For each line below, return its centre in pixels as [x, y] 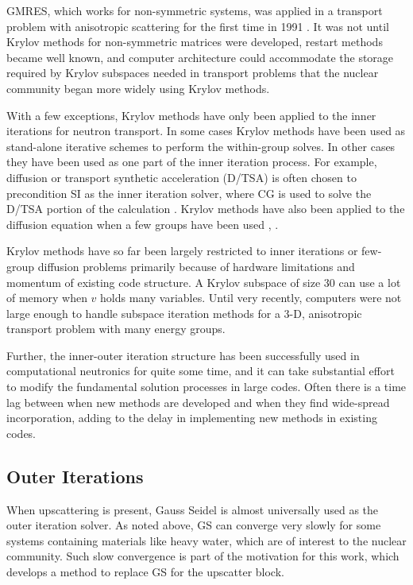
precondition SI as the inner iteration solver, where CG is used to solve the [189, 193]
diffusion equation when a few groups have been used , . [143, 224]
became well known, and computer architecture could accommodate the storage [200, 57]
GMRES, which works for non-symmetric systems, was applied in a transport [195, 10]
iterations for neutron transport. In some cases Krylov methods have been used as [206, 131]
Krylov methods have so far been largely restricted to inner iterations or [182, 251]
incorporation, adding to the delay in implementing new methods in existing [192, 418]
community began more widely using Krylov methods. [138, 88]
